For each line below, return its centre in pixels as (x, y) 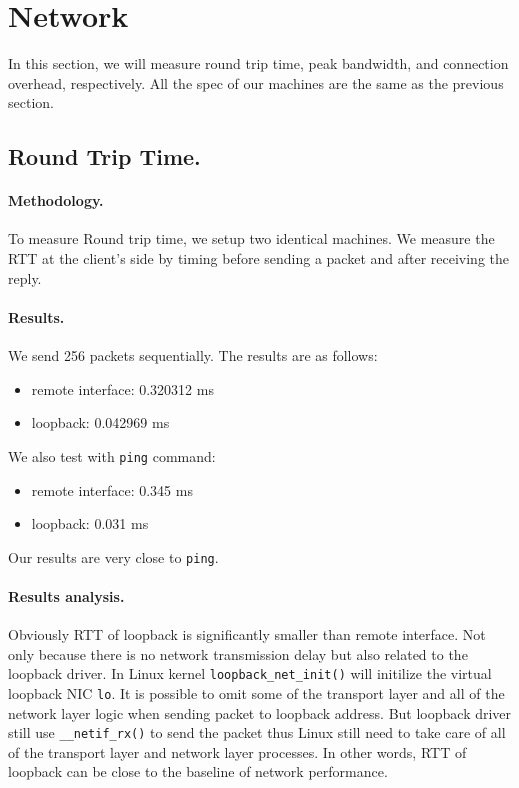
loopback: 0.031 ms (90, 523)
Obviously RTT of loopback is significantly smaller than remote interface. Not (247, 634)
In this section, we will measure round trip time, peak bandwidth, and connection (258, 63)
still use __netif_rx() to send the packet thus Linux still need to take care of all (257, 732)
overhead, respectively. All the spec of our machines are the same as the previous (256, 82)
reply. (25, 277)
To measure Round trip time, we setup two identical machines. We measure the (251, 238)
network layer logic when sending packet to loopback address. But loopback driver (260, 712)
